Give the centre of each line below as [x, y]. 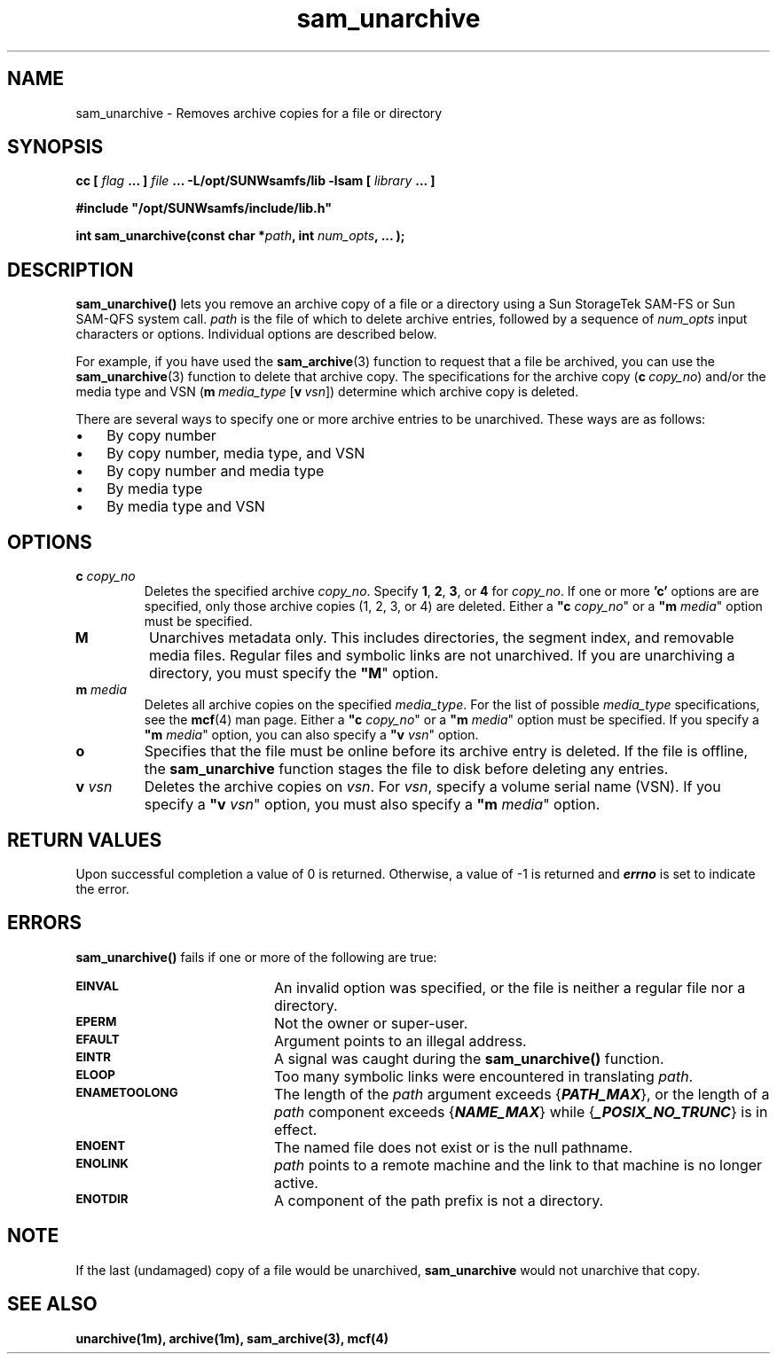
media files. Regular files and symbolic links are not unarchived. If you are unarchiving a [442, 656]
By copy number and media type [216, 471]
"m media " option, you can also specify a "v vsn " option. [311, 735]
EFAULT [98, 1039]
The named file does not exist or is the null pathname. [453, 1147]
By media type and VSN [186, 507]
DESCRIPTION [71, 270]
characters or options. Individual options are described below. [256, 334]
